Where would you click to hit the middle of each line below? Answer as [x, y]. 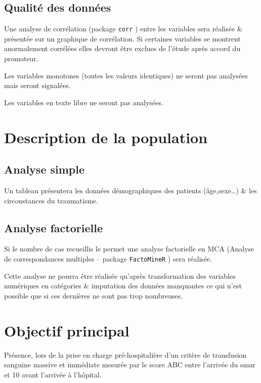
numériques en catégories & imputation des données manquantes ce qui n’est [123, 286]
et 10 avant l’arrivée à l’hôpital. [53, 374]
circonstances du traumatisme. [51, 200]
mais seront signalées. [37, 85]
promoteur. [21, 58]
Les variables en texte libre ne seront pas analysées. [84, 102]
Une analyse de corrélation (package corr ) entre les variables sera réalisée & [123, 29]
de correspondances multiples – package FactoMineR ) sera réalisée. [108, 258]
